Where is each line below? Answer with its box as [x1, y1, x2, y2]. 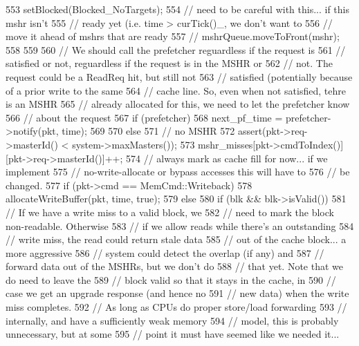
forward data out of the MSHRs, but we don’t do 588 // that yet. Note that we [6, 259, 344, 273]
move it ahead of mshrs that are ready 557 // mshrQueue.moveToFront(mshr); [6, 29, 340, 44]
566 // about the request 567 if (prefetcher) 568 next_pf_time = [6, 110, 283, 124]
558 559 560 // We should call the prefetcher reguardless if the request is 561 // [6, 42, 346, 57]
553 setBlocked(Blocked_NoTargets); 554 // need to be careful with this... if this [6, 2, 349, 16]
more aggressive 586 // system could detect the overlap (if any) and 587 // [6, 245, 324, 260]
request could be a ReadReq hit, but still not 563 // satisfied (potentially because [6, 69, 353, 84]
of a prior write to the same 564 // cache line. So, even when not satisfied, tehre [6, 83, 346, 97]
